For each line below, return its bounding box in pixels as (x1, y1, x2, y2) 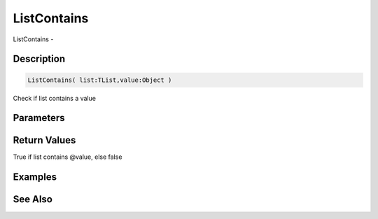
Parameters (13, 112, 65, 124)
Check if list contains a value (13, 94, 96, 102)
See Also (13, 193, 52, 206)
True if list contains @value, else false (13, 153, 122, 161)
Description (13, 53, 66, 65)
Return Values (13, 134, 76, 146)
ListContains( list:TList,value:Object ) (27, 76, 172, 84)
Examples (13, 171, 57, 183)
